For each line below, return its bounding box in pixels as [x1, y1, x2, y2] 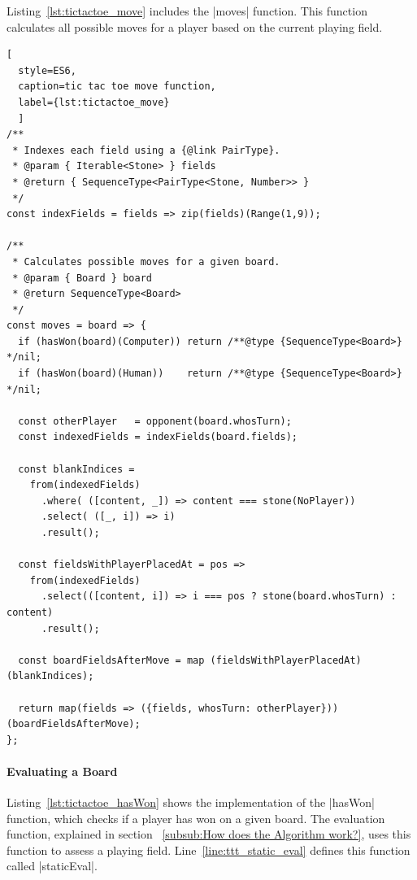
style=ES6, [18, 64, 76, 76]
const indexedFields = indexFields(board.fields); [18, 431, 298, 443]
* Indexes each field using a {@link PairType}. [12, 144, 280, 156]
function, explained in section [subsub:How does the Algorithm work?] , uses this [7, 826, 411, 843]
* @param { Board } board [12, 272, 152, 284]
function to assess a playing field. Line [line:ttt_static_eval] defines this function [7, 841, 410, 858]
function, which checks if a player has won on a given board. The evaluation [7, 809, 385, 826]
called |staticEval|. [7, 857, 98, 874]
